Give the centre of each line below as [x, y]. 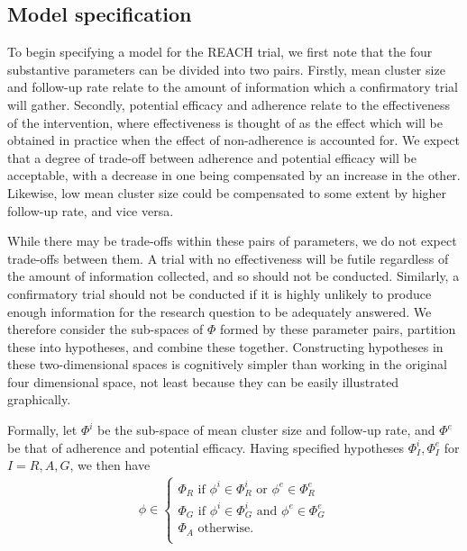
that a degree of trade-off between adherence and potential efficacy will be [212, 157]
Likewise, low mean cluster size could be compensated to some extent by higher [227, 192]
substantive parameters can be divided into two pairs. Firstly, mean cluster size [226, 69]
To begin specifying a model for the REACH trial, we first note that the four [220, 52]
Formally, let [42, 430]
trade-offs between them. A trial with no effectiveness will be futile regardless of [228, 258]
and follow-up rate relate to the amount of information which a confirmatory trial [233, 87]
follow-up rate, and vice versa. [91, 210]
